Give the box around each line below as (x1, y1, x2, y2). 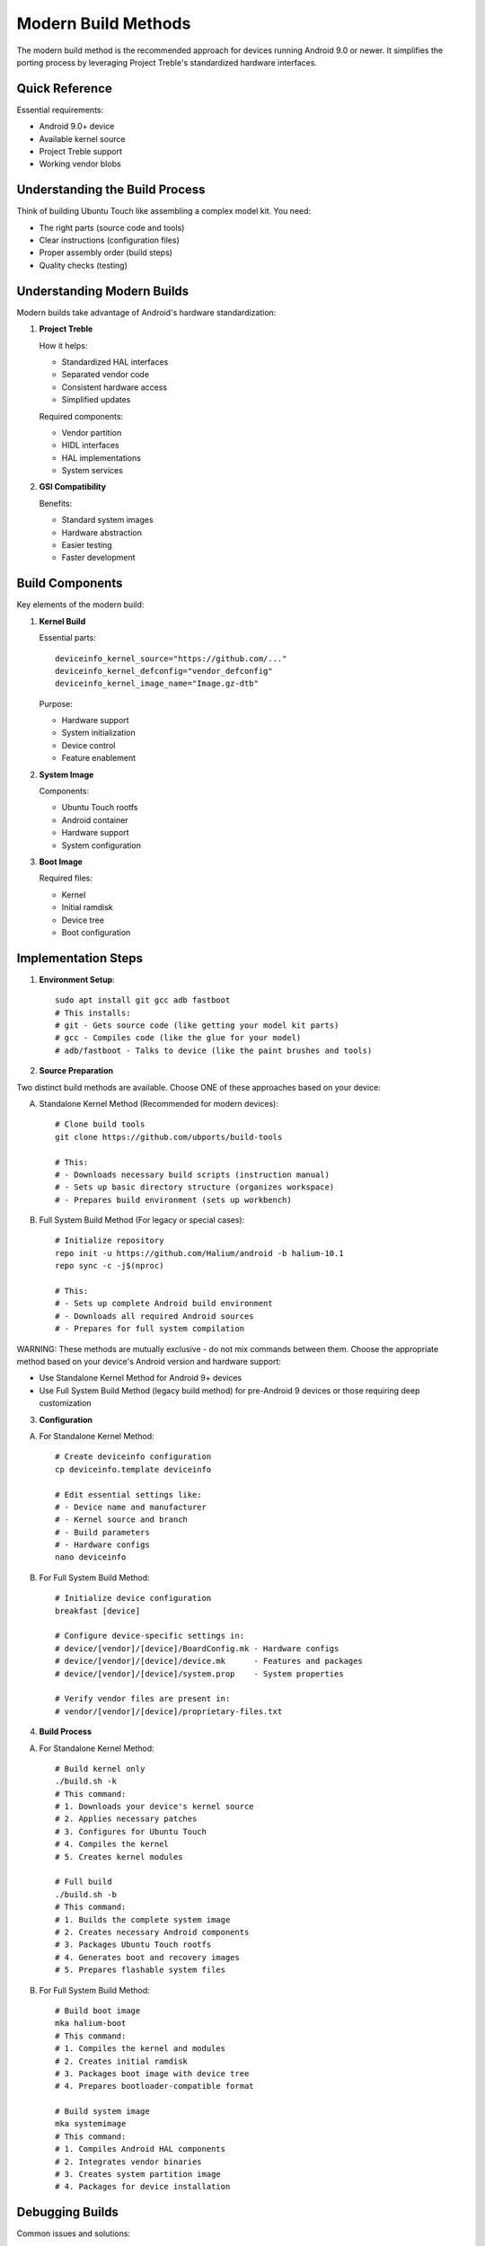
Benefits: (39, 498, 73, 508)
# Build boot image (55, 2005, 141, 2016)
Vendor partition (61, 427, 122, 438)
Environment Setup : (39, 974, 116, 985)
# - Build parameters (55, 1527, 150, 1537)
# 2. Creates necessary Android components (55, 1927, 250, 1937)
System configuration (61, 840, 141, 851)
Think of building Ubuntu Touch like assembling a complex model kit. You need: (16, 206, 312, 217)
